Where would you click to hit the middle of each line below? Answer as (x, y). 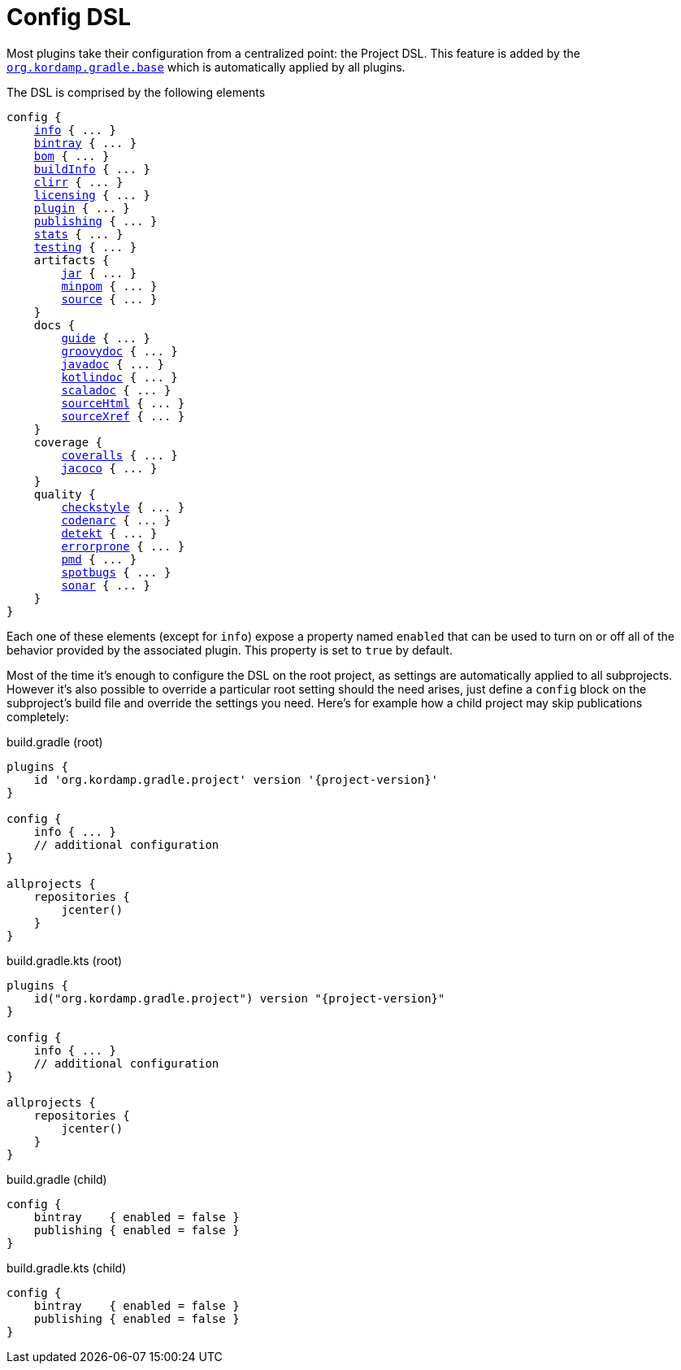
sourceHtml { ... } (123, 403)
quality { (65, 494)
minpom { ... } (109, 286)
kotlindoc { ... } (119, 377)
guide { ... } (106, 338)
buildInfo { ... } (92, 169)
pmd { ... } (99, 559)
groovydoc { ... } (119, 351)
